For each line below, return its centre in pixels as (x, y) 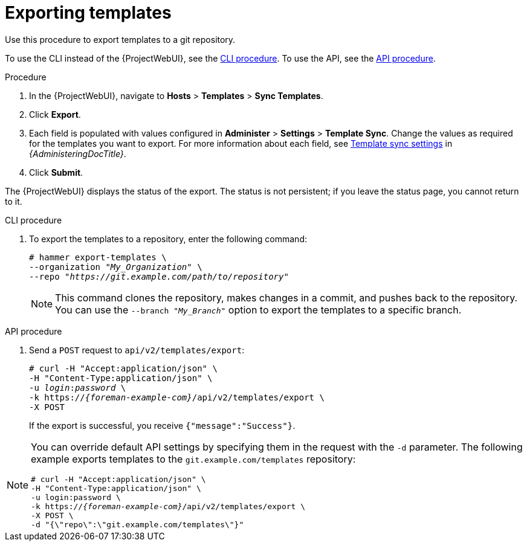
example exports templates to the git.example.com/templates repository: (193, 459)
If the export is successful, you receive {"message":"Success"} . (162, 425)
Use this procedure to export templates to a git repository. (120, 39)
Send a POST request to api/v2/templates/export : (137, 350)
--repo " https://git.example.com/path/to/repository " (159, 276)
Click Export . (55, 114)
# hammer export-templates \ (98, 257)
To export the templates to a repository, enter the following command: (168, 239)
